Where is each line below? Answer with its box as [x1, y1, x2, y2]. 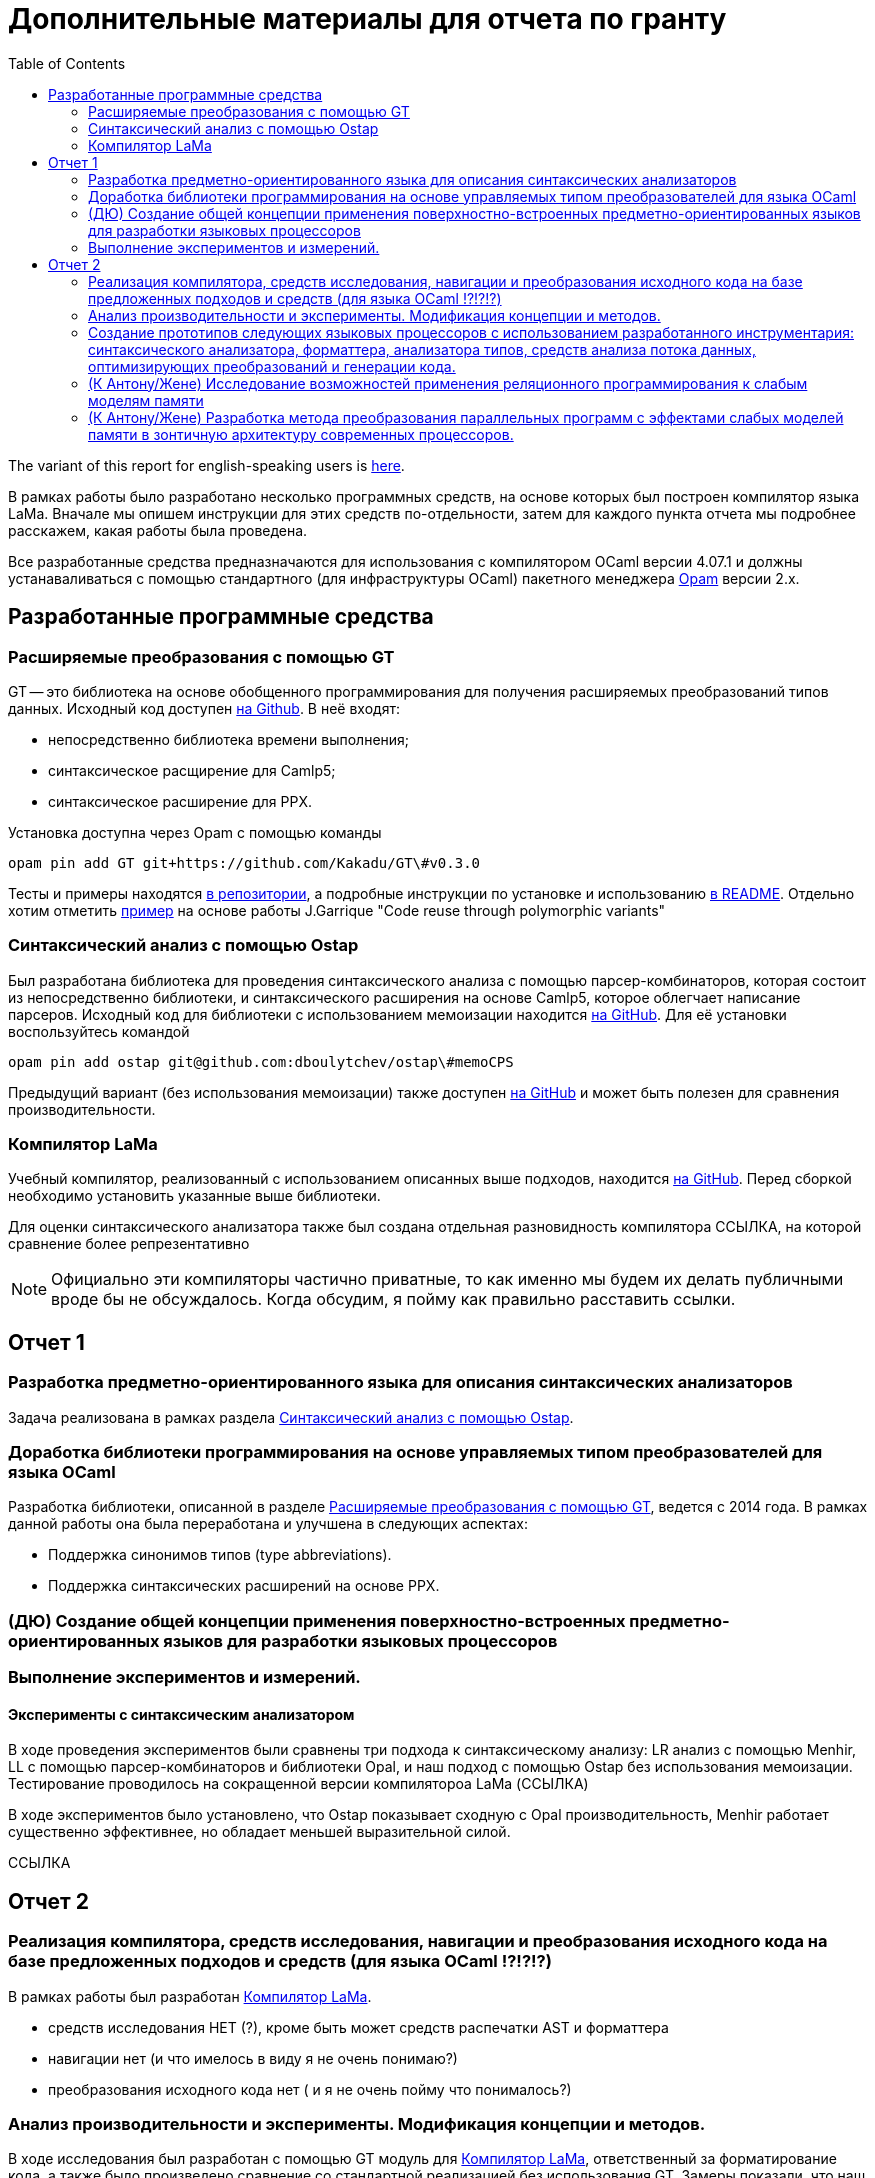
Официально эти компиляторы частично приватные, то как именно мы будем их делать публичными [51, 1269, 844, 1290]
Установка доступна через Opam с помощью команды [8, 823, 382, 841]
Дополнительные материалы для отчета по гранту [8, 2, 727, 36]
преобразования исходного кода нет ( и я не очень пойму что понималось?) [48, 2080, 572, 2098]
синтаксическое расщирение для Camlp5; [48, 761, 336, 779]
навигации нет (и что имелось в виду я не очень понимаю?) [48, 2049, 458, 2067]
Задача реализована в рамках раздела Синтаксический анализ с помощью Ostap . [8, 1408, 574, 1426]
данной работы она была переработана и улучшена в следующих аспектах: [8, 1515, 528, 1533]
